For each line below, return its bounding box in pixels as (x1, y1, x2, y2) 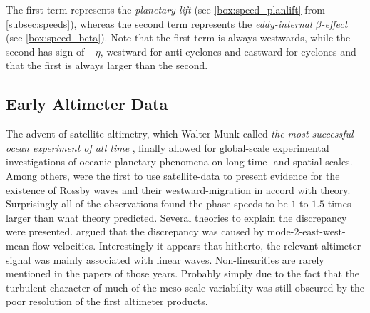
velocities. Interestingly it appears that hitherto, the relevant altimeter (53, 237, 361, 252)
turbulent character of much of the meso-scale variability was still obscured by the (6, 279, 364, 294)
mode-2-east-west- (267, 224, 346, 239)
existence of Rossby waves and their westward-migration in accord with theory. (6, 182, 351, 197)
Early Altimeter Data (6, 93, 168, 115)
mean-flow (6, 237, 50, 252)
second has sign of (6, 43, 85, 58)
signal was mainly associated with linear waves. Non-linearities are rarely (6, 252, 324, 267)
